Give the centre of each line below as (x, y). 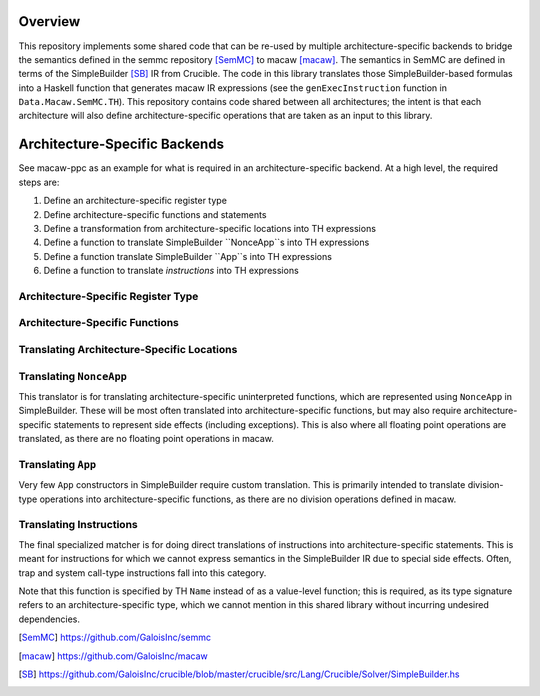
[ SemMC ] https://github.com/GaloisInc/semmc (115, 637)
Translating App (57, 464)
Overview (49, 21)
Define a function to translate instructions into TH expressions (171, 271)
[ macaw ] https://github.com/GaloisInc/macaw (113, 656)
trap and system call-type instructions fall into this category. (142, 572)
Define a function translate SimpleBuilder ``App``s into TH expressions (187, 256)
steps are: (39, 182)
